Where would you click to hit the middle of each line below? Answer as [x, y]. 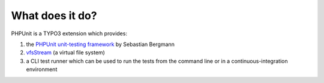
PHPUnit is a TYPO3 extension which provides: [69, 33]
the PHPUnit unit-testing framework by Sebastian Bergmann [100, 44]
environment [42, 69]
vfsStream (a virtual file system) [65, 53]
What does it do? [54, 16]
